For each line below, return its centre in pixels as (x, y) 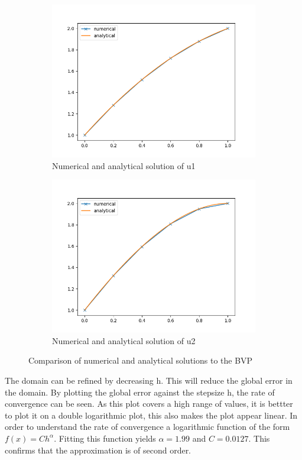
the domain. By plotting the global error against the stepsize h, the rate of (140, 392)
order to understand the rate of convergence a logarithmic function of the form (147, 427)
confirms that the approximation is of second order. (98, 450)
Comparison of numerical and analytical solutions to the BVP (141, 360)
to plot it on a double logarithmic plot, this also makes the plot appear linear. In (151, 415)
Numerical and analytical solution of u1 (124, 165)
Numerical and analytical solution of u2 (124, 340)
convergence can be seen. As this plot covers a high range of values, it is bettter (149, 404)
